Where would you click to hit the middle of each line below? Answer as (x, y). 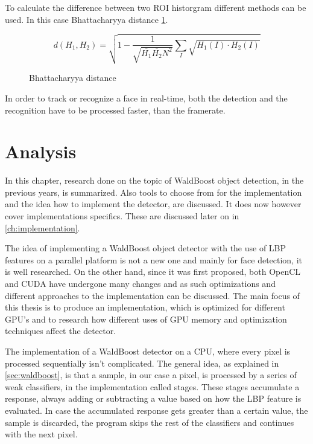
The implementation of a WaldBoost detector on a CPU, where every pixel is (148, 351)
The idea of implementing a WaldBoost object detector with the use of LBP (146, 248)
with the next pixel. (41, 434)
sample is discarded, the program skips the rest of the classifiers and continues (150, 422)
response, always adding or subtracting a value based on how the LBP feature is (153, 398)
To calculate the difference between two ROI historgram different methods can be (156, 7)
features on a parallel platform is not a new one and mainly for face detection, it (154, 259)
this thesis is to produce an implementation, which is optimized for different (145, 307)
